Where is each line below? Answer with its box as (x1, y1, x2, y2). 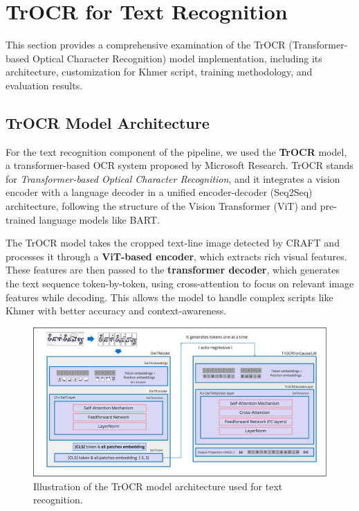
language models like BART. (39, 212, 160, 226)
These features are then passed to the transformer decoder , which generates (6, 262, 340, 277)
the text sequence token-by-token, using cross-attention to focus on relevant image (6, 276, 354, 291)
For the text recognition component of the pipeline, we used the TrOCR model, (6, 144, 347, 159)
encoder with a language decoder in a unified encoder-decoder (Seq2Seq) (6, 185, 313, 199)
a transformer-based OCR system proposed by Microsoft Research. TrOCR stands (6, 158, 353, 172)
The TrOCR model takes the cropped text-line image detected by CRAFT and (6, 235, 340, 250)
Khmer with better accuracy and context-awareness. (6, 303, 227, 318)
